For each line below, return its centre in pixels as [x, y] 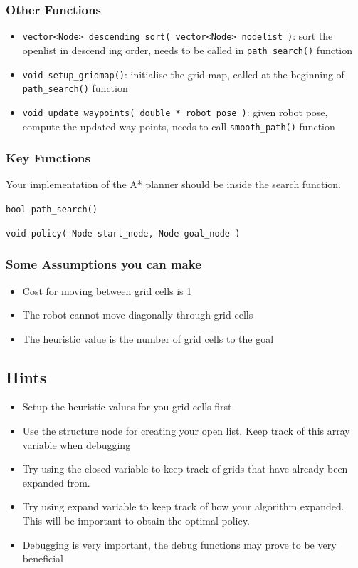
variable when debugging [77, 444]
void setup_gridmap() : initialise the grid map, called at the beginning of [183, 74]
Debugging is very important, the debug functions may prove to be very [179, 544]
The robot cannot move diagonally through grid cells [138, 315]
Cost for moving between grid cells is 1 [107, 290]
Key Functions [48, 158]
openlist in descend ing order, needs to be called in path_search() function [188, 50]
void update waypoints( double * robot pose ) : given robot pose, [175, 112]
